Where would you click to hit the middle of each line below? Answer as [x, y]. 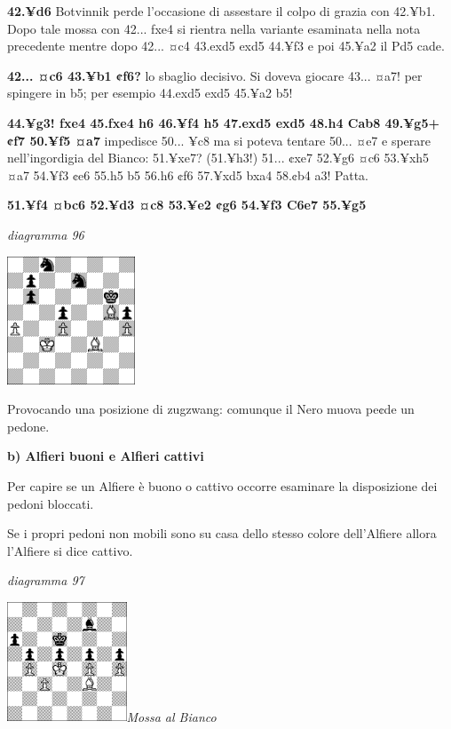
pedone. [28, 426]
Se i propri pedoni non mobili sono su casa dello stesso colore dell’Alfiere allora [222, 533]
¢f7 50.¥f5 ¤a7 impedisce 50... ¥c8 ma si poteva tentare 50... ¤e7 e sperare [219, 140]
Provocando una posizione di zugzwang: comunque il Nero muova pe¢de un [211, 409]
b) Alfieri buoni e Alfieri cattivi [106, 456]
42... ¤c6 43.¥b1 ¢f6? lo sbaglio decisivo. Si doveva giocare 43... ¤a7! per [215, 75]
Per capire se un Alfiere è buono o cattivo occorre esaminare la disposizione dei [222, 485]
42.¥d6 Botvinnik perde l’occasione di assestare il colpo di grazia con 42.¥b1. [222, 11]
